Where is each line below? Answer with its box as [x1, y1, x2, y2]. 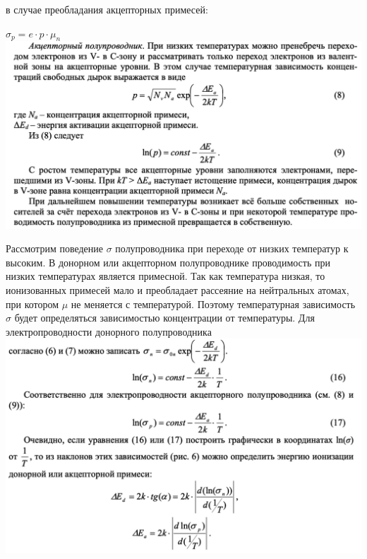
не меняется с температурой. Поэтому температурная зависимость [71, 296, 356, 311]
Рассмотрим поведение [6, 241, 103, 256]
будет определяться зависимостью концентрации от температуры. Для [14, 310, 315, 325]
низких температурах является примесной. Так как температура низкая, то [6, 269, 325, 283]
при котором [6, 296, 59, 311]
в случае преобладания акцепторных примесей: [6, 2, 208, 16]
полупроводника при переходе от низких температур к [115, 241, 349, 256]
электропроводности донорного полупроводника [6, 324, 212, 339]
